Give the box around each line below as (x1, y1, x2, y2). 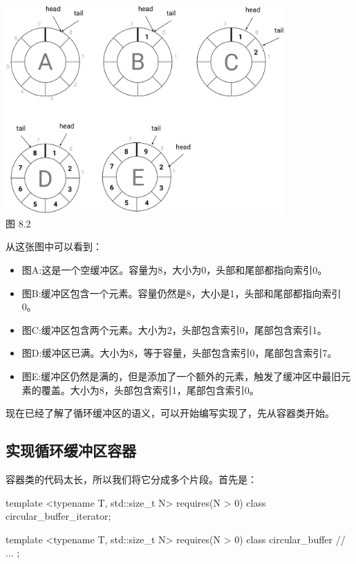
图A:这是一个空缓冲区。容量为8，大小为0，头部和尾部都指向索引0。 (21, 262, 328, 276)
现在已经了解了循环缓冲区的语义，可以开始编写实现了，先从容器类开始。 (6, 406, 335, 420)
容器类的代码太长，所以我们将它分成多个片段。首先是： (6, 471, 257, 486)
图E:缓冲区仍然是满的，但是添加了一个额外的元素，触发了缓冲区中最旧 (21, 368, 341, 383)
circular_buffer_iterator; (6, 509, 111, 523)
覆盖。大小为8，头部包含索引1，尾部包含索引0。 (41, 382, 259, 397)
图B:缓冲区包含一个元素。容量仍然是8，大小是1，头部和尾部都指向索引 (21, 285, 341, 300)
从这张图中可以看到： (6, 239, 102, 254)
